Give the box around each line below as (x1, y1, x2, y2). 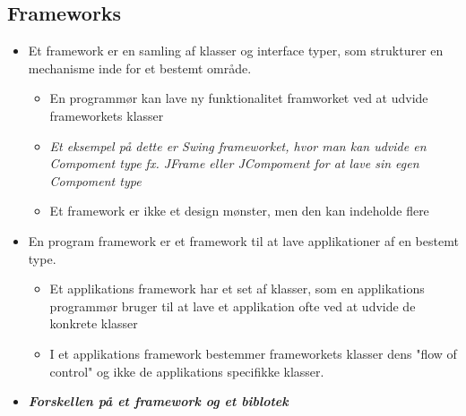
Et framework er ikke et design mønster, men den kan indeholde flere (49, 201, 429, 220)
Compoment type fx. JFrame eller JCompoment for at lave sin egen (49, 154, 419, 173)
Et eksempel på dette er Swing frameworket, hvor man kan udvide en (49, 136, 427, 155)
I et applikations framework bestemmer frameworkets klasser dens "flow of (49, 344, 457, 362)
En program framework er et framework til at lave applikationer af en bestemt (28, 231, 459, 250)
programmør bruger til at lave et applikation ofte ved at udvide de (49, 296, 416, 315)
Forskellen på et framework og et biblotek (28, 392, 289, 411)
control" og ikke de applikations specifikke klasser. (49, 361, 324, 380)
